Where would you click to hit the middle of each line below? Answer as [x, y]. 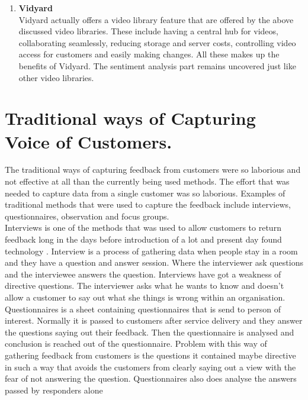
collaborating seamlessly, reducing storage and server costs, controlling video [157, 42]
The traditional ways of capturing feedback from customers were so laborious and [153, 170]
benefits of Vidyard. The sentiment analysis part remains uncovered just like [157, 65]
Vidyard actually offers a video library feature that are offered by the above [156, 19]
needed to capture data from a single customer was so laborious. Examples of [145, 193]
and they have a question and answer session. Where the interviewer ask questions [154, 262]
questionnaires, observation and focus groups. [87, 216]
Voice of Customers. [89, 141]
